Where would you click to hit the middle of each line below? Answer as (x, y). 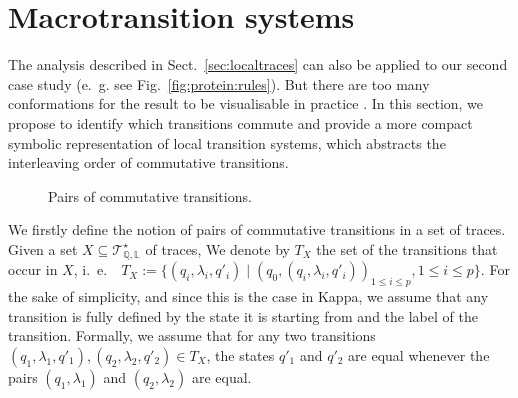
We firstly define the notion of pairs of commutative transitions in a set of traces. (257, 229)
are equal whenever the (419, 354)
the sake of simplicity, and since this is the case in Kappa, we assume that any (248, 296)
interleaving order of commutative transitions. (148, 162)
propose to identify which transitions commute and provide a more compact (240, 122)
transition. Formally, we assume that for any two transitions (192, 335)
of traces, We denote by (217, 248)
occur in (33, 269)
